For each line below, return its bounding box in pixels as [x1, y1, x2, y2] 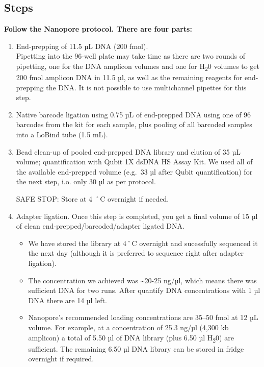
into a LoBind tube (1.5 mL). [16, 129, 108, 140]
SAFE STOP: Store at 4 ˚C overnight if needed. [16, 193, 169, 204]
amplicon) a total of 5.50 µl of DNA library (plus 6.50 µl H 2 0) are [28, 332, 234, 344]
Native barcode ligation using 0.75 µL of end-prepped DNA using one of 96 [16, 109, 251, 119]
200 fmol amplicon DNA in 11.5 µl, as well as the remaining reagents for [16, 72, 243, 83]
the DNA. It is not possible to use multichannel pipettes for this [46, 82, 247, 92]
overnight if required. [28, 353, 94, 364]
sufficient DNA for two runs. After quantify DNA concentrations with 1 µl [28, 285, 260, 296]
